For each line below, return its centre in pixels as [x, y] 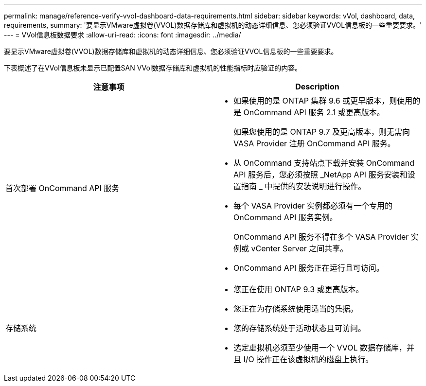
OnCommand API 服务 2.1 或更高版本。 [314, 112]
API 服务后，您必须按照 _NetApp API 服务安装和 [320, 175]
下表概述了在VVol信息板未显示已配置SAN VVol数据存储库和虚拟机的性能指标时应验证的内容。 [153, 68]
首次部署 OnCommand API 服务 [62, 188]
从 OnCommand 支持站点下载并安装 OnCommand [324, 163]
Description [317, 87]
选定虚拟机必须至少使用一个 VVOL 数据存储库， [320, 348]
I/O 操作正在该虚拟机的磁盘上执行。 [308, 359]
